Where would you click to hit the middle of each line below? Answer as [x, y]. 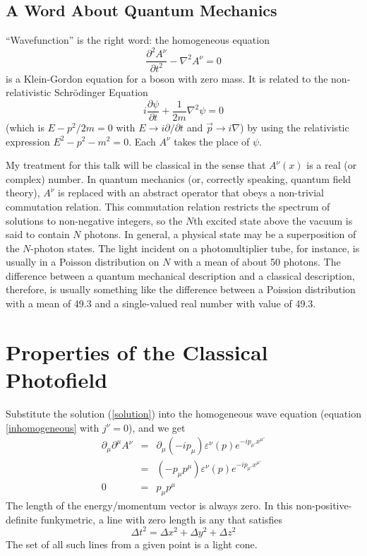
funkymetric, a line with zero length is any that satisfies [161, 519]
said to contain [38, 234]
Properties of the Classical [137, 351]
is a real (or [332, 165]
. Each [142, 141]
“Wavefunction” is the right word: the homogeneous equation [138, 40]
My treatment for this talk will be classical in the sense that [136, 165]
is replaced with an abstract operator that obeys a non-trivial [191, 193]
